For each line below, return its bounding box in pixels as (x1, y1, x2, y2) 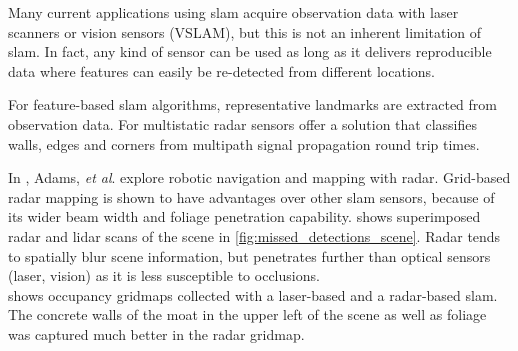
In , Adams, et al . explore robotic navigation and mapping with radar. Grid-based (8, 167, 511, 188)
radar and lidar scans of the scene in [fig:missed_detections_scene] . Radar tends (8, 225, 501, 246)
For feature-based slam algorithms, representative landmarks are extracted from (8, 94, 497, 115)
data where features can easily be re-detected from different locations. (8, 60, 435, 81)
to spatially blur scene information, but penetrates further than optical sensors (8, 245, 491, 266)
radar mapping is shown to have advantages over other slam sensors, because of (8, 186, 495, 207)
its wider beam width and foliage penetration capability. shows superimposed (8, 206, 481, 227)
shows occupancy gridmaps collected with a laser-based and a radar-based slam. (8, 284, 498, 305)
